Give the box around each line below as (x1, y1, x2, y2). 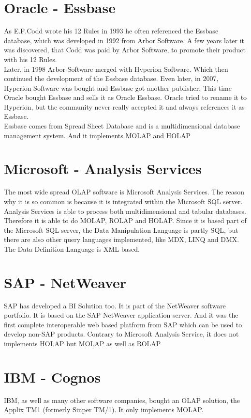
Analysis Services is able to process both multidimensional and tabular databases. (4, 206, 246, 216)
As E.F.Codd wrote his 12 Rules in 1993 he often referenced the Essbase (4, 26, 219, 36)
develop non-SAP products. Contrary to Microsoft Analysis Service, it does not (4, 329, 239, 339)
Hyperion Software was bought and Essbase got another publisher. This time (4, 82, 232, 93)
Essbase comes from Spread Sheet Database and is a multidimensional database (4, 121, 240, 131)
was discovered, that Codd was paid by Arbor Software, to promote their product (4, 45, 246, 55)
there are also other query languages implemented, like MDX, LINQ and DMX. (4, 234, 239, 244)
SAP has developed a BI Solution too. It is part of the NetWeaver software (4, 300, 226, 310)
